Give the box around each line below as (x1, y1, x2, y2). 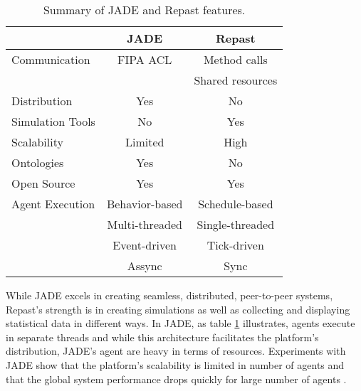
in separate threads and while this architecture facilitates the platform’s (6, 329, 319, 344)
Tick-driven (206, 237, 264, 253)
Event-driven (113, 237, 177, 253)
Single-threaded (197, 216, 275, 232)
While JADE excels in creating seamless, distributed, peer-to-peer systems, (6, 288, 333, 302)
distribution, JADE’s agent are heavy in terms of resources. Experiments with (6, 343, 346, 358)
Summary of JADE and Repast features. (43, 1, 246, 18)
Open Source (11, 175, 75, 191)
